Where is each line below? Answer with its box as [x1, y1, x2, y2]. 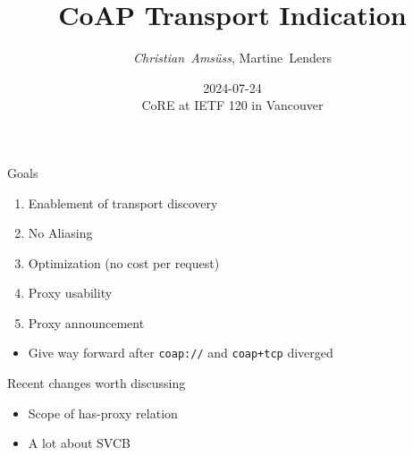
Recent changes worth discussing [7, 374, 186, 392]
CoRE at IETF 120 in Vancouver [141, 96, 324, 114]
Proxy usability [28, 283, 113, 302]
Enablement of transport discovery [28, 193, 218, 212]
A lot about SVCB [28, 434, 131, 452]
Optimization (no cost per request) [28, 253, 220, 272]
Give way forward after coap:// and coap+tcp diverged [28, 343, 333, 362]
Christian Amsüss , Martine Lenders [132, 48, 333, 67]
